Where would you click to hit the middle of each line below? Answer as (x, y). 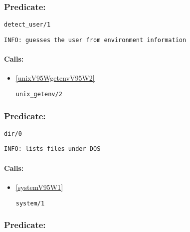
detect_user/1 (27, 25)
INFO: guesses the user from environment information (95, 40)
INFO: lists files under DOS (52, 149)
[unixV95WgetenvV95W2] (55, 78)
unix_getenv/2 (39, 94)
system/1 (30, 203)
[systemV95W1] (39, 187)
